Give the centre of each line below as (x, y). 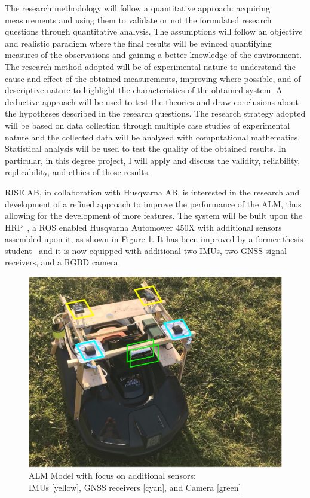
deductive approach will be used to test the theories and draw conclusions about (152, 101)
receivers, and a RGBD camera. (63, 262)
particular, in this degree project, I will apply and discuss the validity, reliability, (153, 160)
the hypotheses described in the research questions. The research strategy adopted (155, 113)
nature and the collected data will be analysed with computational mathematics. (153, 137)
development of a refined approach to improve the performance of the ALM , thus (153, 204)
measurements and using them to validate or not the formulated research (138, 19)
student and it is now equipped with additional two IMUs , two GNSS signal (146, 250)
